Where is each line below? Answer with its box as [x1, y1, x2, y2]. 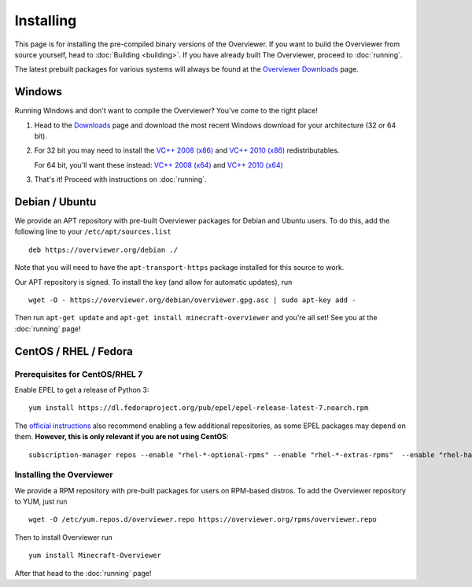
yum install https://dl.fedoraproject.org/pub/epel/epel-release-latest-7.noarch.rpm [28, 404, 369, 412]
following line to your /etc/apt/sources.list [14, 227, 172, 236]
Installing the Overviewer [14, 469, 113, 480]
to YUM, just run [14, 497, 68, 507]
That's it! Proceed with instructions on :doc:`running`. [34, 175, 208, 184]
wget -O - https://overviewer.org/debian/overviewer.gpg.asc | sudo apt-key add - [28, 296, 356, 305]
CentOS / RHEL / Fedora [14, 345, 133, 358]
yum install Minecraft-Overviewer [28, 551, 161, 560]
